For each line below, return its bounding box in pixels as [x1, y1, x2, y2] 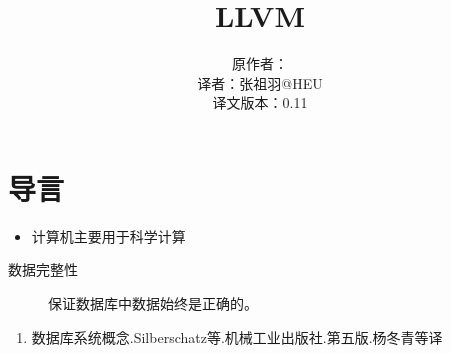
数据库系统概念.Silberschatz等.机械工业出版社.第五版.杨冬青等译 [31, 326, 443, 347]
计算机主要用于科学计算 [31, 225, 186, 246]
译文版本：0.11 [212, 92, 308, 113]
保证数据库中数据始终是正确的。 [48, 293, 258, 314]
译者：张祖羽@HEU [197, 72, 323, 93]
